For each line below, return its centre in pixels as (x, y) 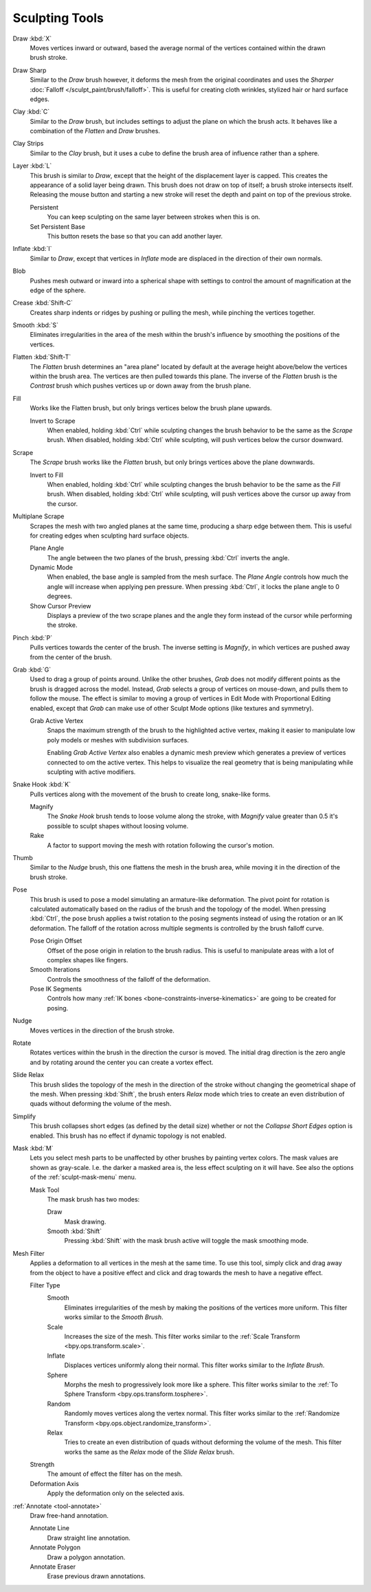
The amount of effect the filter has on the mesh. (115, 1474)
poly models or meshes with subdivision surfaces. (118, 740)
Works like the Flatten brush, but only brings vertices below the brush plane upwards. (151, 408)
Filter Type (45, 1285)
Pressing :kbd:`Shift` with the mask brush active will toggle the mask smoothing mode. (186, 1241)
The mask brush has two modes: (93, 1199)
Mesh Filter (29, 1253)
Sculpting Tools (58, 18)
